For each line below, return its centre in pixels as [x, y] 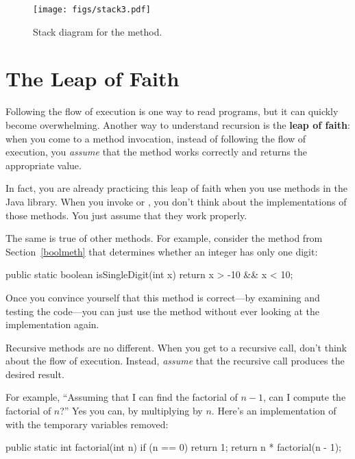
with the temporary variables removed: [87, 424]
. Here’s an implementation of [274, 411]
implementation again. [52, 324]
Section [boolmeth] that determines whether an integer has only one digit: [162, 251]
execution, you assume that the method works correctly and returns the [156, 152]
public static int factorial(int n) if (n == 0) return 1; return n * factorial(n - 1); [173, 447]
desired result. [35, 374]
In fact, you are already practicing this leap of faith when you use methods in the [176, 188]
